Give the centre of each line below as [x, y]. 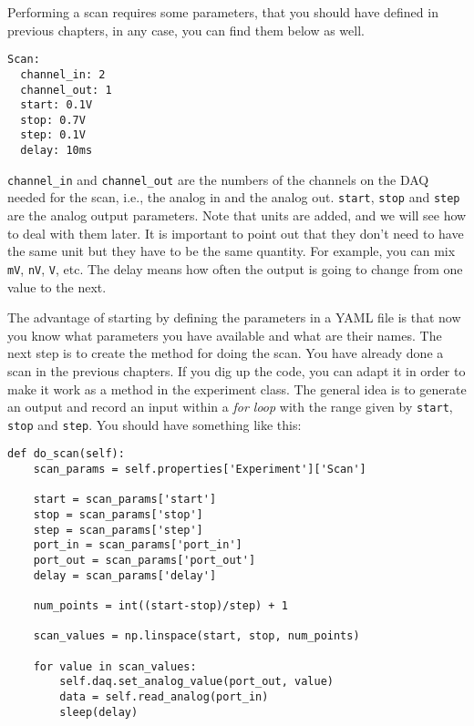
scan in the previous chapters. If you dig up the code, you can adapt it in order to [237, 370]
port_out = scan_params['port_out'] [144, 560]
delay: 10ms [57, 151]
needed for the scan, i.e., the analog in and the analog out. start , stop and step [234, 197]
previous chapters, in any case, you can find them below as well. [186, 30]
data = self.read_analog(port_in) [164, 696]
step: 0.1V [53, 135]
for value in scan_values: [115, 666]
